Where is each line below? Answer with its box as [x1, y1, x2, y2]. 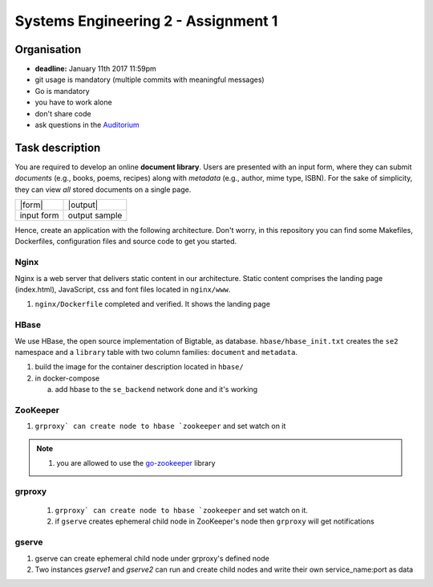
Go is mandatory [34, 86, 90, 96]
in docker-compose [34, 373, 100, 383]
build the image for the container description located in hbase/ [34, 362, 244, 372]
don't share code [34, 108, 91, 118]
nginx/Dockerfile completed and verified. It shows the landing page [34, 300, 270, 309]
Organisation [14, 43, 82, 56]
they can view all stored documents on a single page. [14, 185, 192, 194]
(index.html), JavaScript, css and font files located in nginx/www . [14, 285, 231, 295]
